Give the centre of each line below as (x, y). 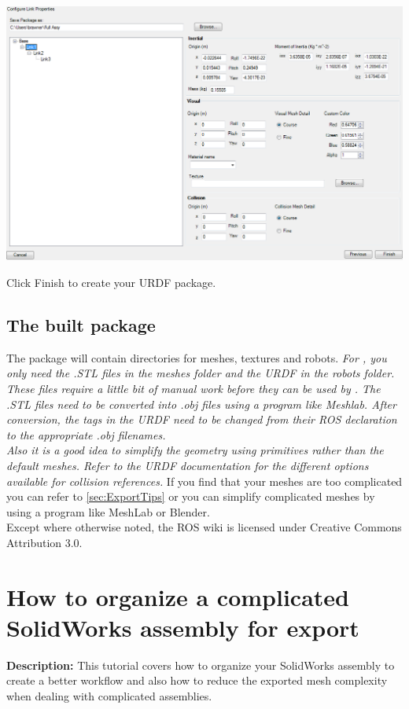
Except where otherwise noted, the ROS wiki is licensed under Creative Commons (204, 527)
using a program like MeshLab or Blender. (108, 511)
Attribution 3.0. (44, 542)
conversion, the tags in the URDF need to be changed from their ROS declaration (202, 419)
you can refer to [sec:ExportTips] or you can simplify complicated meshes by (191, 496)
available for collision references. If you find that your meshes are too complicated (204, 481)
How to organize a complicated (178, 596)
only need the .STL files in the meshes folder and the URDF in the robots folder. (201, 373)
